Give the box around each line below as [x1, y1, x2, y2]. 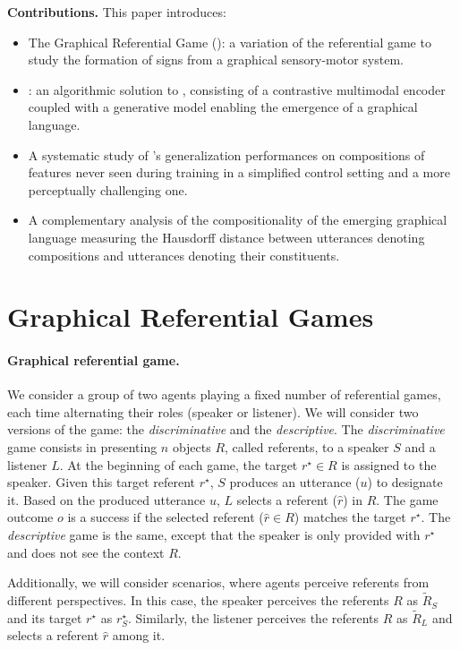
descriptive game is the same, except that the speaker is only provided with [7, 526, 421, 544]
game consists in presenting [7, 438, 158, 457]
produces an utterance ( [229, 473, 361, 492]
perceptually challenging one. [28, 180, 188, 199]
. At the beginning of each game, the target [59, 455, 298, 474]
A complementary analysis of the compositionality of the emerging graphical [28, 210, 447, 229]
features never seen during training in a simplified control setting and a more [28, 163, 450, 182]
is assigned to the [341, 455, 437, 474]
